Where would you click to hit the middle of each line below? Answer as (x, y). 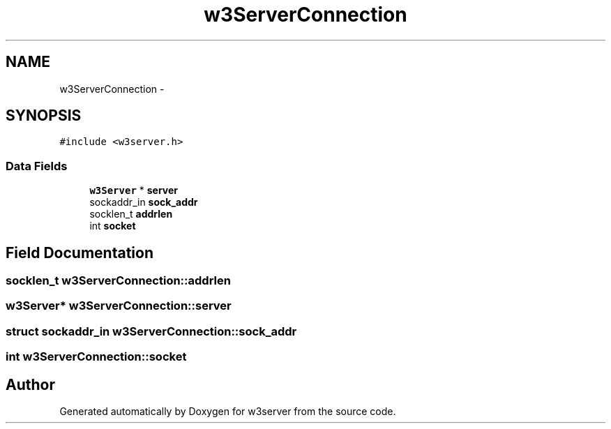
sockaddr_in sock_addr (144, 202)
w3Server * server (134, 190)
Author (30, 384)
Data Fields (37, 166)
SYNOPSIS (44, 116)
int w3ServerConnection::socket (96, 357)
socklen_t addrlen (131, 214)
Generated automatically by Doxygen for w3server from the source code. (228, 411)
